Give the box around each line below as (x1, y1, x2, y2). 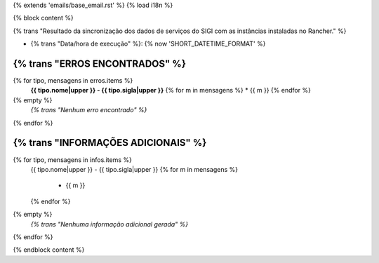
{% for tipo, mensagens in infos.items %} (13, 155, 133, 164)
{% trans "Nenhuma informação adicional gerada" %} (30, 220, 189, 228)
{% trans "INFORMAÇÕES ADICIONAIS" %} (13, 137, 207, 149)
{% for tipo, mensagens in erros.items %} (13, 76, 133, 85)
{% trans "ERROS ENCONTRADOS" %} (13, 58, 186, 69)
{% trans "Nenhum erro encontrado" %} (30, 106, 147, 114)
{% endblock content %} (13, 245, 85, 254)
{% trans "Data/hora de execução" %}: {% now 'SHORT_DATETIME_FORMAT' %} (30, 39, 266, 48)
